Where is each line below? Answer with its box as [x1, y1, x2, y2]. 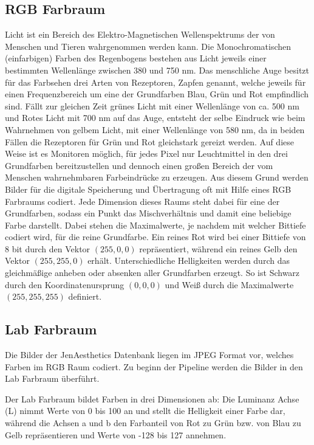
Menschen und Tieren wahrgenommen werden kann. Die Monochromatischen [5, 40, 292, 52]
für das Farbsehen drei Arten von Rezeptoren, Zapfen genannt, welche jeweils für [5, 75, 306, 88]
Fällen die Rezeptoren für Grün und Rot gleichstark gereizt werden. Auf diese [5, 135, 294, 148]
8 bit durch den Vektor [5, 242, 90, 255]
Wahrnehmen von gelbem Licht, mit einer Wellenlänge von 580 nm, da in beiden [5, 123, 305, 136]
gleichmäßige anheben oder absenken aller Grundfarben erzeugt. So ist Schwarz [5, 266, 300, 279]
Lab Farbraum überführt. [5, 372, 100, 385]
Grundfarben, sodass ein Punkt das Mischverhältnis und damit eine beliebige [5, 207, 292, 219]
